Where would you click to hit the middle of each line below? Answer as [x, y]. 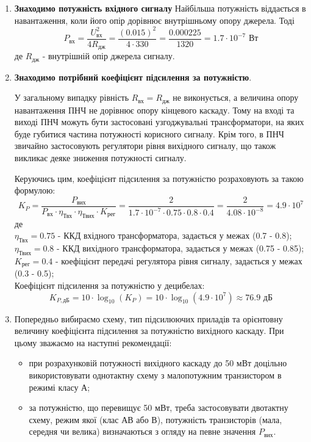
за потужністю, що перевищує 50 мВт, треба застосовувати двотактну [159, 408]
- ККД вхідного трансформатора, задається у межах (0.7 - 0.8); [175, 235]
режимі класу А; [59, 387]
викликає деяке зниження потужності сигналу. [100, 158]
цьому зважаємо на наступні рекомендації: [93, 342]
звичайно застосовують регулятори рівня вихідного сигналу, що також [145, 146]
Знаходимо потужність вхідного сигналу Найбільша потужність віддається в [160, 8]
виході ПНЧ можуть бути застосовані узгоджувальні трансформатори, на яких [159, 122]
